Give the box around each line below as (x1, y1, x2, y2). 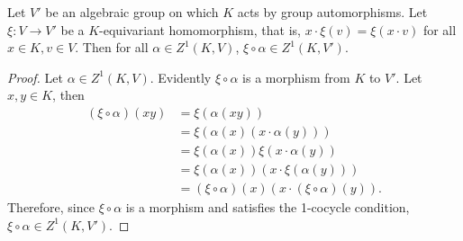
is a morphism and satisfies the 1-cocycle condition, (125, 198, 410, 217)
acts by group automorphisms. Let (237, 3, 428, 21)
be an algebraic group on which (45, 3, 219, 21)
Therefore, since (7, 198, 95, 217)
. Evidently (150, 67, 212, 86)
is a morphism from (242, 67, 350, 86)
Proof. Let (7, 67, 63, 86)
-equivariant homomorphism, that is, (99, 20, 301, 39)
